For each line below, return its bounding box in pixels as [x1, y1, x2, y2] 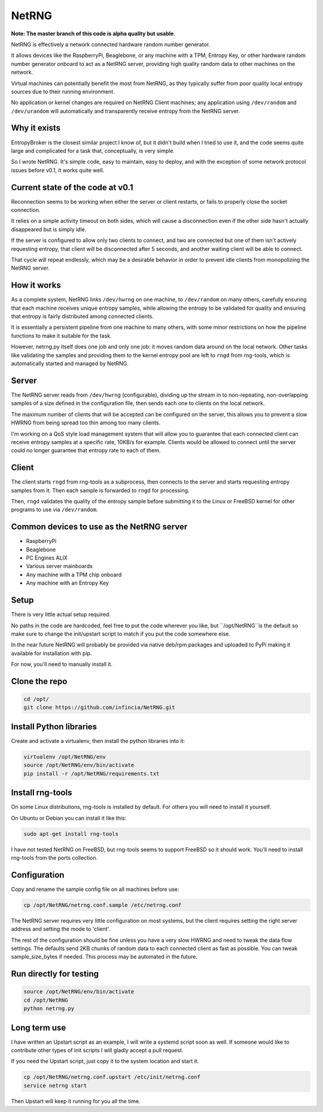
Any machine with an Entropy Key [26, 579, 109, 587]
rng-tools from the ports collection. [11, 854, 98, 861]
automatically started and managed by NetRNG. [11, 360, 129, 367]
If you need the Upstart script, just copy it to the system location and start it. [11, 1057, 199, 1065]
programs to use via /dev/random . [11, 506, 98, 513]
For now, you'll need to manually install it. [11, 661, 113, 668]
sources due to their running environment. [11, 87, 115, 95]
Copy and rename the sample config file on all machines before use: [11, 886, 179, 893]
